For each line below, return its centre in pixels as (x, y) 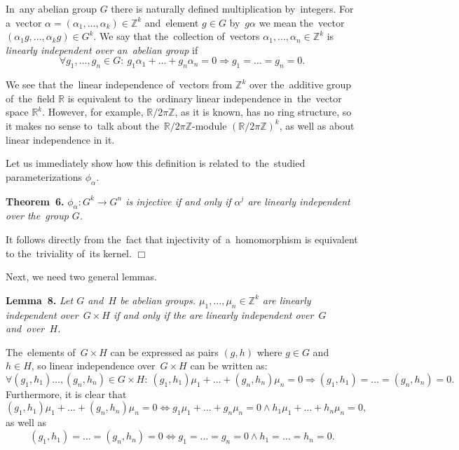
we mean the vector (302, 22)
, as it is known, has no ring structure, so (263, 112)
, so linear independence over (93, 366)
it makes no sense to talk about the (82, 125)
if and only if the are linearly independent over (213, 314)
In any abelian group (51, 8)
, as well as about (317, 125)
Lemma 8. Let (40, 300)
